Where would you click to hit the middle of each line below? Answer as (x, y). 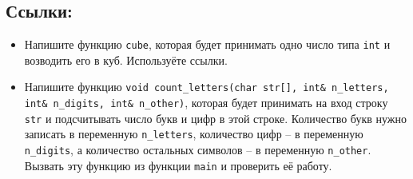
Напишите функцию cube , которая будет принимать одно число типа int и (207, 44)
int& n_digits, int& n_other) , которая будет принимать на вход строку (206, 103)
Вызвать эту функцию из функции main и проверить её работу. (178, 165)
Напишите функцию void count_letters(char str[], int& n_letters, (206, 87)
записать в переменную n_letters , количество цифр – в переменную (194, 134)
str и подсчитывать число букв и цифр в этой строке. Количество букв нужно (215, 118)
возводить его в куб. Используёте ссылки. (126, 60)
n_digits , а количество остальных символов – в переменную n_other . (198, 150)
